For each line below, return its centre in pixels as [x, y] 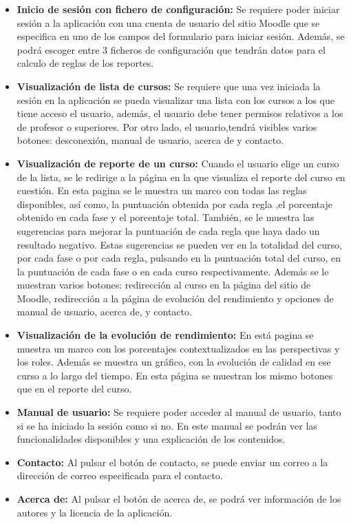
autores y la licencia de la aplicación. [95, 512]
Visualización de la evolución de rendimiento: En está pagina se [165, 335]
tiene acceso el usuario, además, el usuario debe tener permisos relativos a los [180, 113]
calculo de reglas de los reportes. [85, 63]
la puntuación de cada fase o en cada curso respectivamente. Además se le [173, 271]
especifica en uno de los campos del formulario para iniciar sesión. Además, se [181, 36]
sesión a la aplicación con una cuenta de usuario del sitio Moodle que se [168, 22]
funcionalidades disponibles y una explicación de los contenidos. [151, 439]
